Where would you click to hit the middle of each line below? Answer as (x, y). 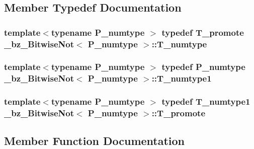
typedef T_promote (203, 32)
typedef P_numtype (203, 67)
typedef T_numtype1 (206, 101)
